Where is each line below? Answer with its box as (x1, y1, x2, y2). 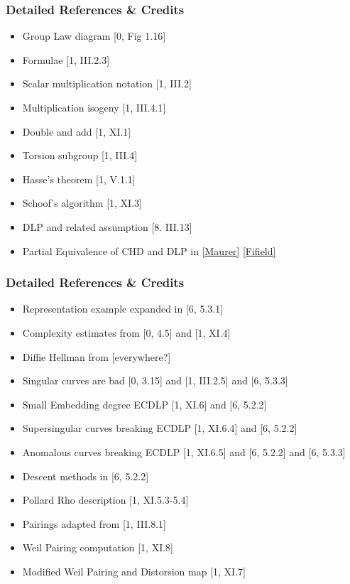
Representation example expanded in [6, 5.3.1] (22, 301, 224, 316)
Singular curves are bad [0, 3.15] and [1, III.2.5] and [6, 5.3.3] (22, 373, 288, 388)
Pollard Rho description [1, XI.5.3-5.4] (22, 492, 189, 507)
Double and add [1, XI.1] (22, 124, 131, 139)
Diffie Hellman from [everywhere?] (22, 349, 171, 364)
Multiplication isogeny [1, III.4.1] (22, 100, 166, 114)
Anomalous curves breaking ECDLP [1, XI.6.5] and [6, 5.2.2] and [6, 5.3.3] (22, 444, 346, 459)
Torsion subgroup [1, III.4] (22, 148, 138, 163)
